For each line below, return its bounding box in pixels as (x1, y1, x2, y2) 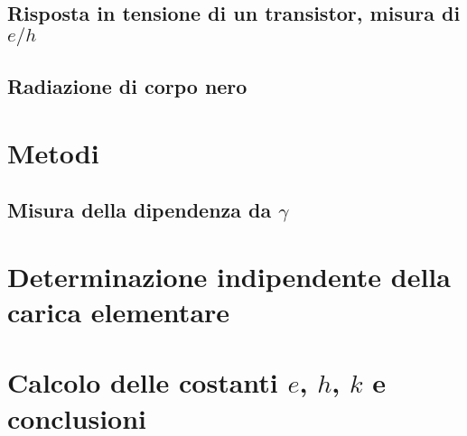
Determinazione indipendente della (7, 257, 451, 294)
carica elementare (7, 293, 230, 330)
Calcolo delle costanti (7, 364, 278, 401)
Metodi (7, 134, 99, 171)
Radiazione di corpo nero (7, 72, 248, 100)
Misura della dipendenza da (7, 196, 272, 224)
